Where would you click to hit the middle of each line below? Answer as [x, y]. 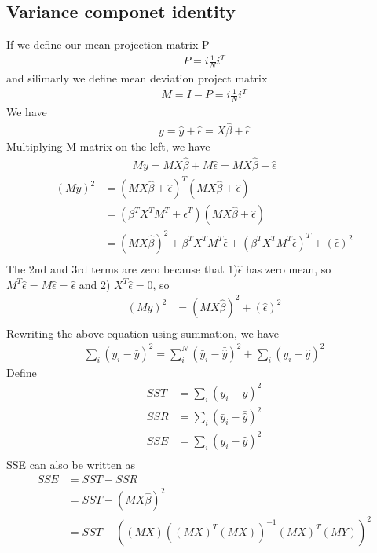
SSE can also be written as [71, 465]
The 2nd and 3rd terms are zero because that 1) [122, 268]
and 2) [95, 284]
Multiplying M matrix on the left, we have [108, 146]
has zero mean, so [289, 268]
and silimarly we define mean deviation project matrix [137, 78]
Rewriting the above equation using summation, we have [143, 333]
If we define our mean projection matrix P [108, 44]
